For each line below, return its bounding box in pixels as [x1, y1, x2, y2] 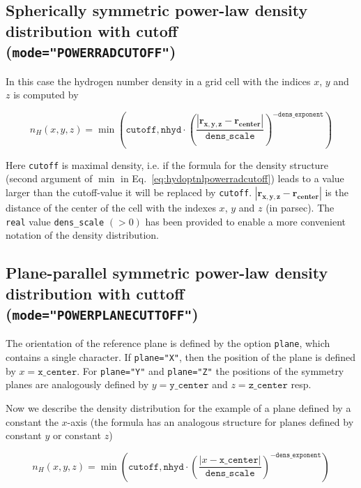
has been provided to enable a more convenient [145, 214, 346, 228]
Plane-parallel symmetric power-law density [6, 262, 328, 283]
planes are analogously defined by [6, 377, 149, 392]
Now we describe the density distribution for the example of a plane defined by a [6, 400, 351, 415]
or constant [53, 428, 101, 443]
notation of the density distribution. [6, 228, 159, 242]
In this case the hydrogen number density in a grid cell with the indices [6, 73, 311, 88]
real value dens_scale [6, 214, 105, 228]
